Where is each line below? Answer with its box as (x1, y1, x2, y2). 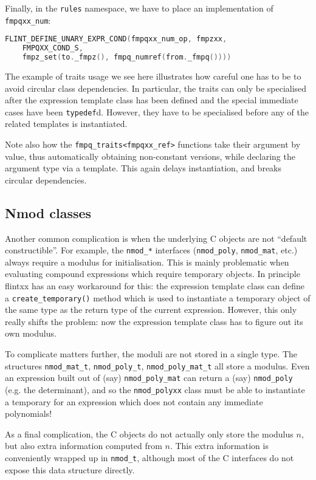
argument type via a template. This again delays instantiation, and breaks (5, 162, 282, 174)
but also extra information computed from (5, 439, 162, 452)
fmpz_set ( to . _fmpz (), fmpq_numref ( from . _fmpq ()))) (22, 53, 232, 62)
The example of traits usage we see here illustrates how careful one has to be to (5, 69, 301, 82)
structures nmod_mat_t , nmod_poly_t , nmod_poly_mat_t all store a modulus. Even (5, 359, 310, 372)
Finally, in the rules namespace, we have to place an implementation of (5, 2, 273, 14)
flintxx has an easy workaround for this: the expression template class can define (5, 279, 305, 292)
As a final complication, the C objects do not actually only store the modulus (5, 427, 294, 440)
